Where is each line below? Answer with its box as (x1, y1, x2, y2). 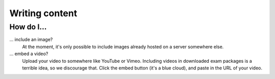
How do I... (9, 22, 47, 31)
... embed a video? (9, 51, 48, 57)
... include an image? (9, 36, 53, 43)
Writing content (9, 8, 77, 19)
